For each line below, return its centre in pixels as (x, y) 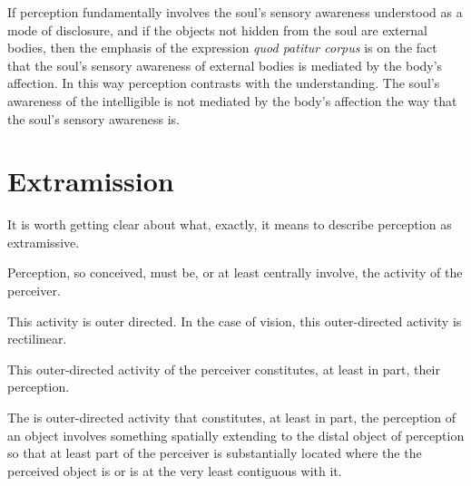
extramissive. (44, 242)
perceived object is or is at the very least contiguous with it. (175, 470)
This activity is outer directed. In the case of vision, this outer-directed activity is (235, 321)
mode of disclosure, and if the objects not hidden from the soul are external (217, 29)
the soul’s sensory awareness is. (93, 118)
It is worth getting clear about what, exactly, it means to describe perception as (230, 224)
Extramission (91, 181)
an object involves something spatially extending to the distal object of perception (236, 435)
